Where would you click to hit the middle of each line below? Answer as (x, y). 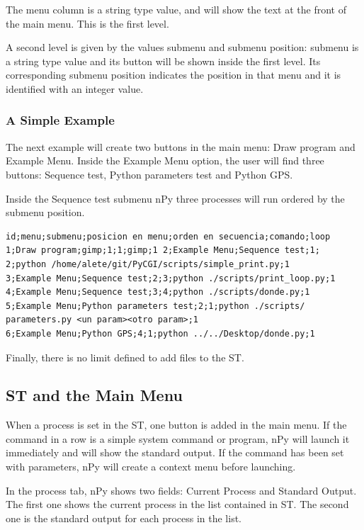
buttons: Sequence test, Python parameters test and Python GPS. (149, 174)
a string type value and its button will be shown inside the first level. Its (163, 61)
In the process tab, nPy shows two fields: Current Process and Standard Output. (181, 490)
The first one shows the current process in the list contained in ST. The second (177, 504)
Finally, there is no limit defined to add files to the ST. (125, 357)
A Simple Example (60, 120)
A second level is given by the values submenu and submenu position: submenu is (182, 47)
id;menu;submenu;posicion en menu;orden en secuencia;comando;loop (168, 236)
